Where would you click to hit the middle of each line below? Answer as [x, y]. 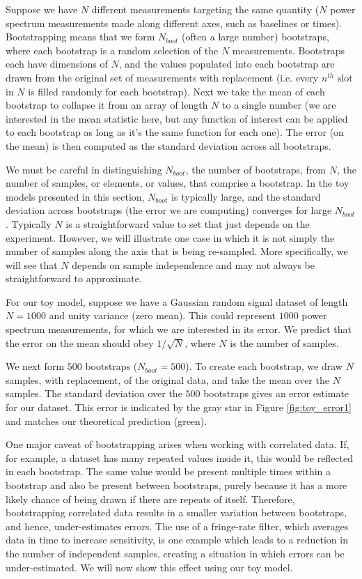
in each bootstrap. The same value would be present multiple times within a [168, 471]
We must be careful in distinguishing [84, 169]
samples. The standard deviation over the [94, 393]
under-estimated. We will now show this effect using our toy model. [149, 567]
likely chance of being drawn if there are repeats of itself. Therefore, [150, 499]
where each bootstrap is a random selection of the [112, 50]
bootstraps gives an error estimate [276, 393]
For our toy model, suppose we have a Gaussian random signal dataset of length [177, 301]
